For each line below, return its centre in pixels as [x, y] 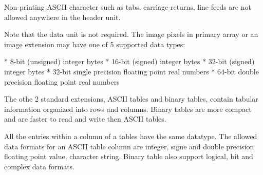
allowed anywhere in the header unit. [62, 17]
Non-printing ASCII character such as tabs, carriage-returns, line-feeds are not [128, 7]
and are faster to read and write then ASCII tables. [85, 119]
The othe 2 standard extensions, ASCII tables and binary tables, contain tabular [131, 99]
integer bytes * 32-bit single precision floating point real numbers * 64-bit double [131, 71]
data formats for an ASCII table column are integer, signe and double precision [129, 146]
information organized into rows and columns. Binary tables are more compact [128, 109]
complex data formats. [40, 166]
